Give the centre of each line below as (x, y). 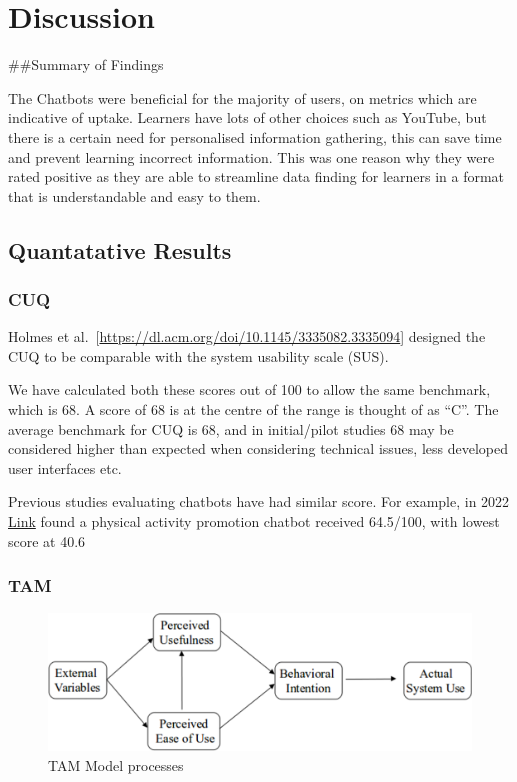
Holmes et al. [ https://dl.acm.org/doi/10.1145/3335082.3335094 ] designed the (247, 336)
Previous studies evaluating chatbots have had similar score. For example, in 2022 (259, 501)
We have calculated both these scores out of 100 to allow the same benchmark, (249, 389)
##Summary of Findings (86, 64)
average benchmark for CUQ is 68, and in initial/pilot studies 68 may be (231, 428)
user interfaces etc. (65, 467)
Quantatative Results (120, 249)
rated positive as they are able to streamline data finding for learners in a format (256, 176)
